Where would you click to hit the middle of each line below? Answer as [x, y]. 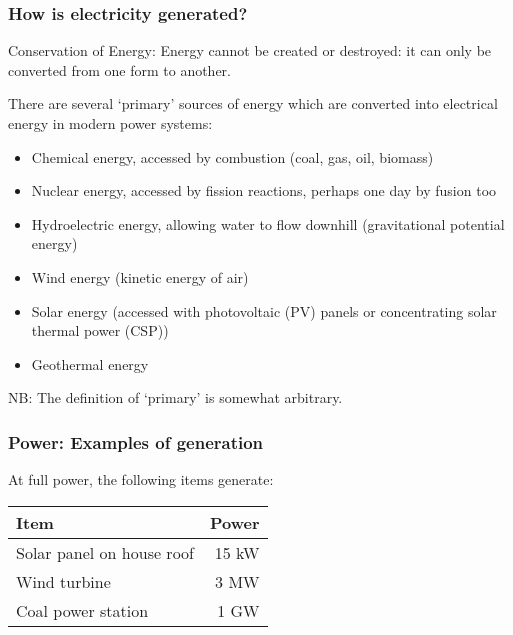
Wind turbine [63, 581]
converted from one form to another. [119, 69]
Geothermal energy [90, 363]
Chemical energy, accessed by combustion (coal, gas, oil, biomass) [232, 156]
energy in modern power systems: [110, 123]
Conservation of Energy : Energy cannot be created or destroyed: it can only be [250, 50]
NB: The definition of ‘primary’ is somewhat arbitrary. [175, 397]
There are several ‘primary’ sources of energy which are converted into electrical [253, 103]
